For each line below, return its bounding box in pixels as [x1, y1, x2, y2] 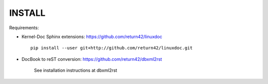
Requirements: [9, 25, 39, 31]
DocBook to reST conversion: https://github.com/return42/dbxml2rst [21, 56, 162, 62]
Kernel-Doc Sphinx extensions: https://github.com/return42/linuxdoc [21, 34, 162, 40]
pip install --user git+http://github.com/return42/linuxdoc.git [30, 45, 193, 51]
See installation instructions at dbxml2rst [34, 67, 118, 74]
